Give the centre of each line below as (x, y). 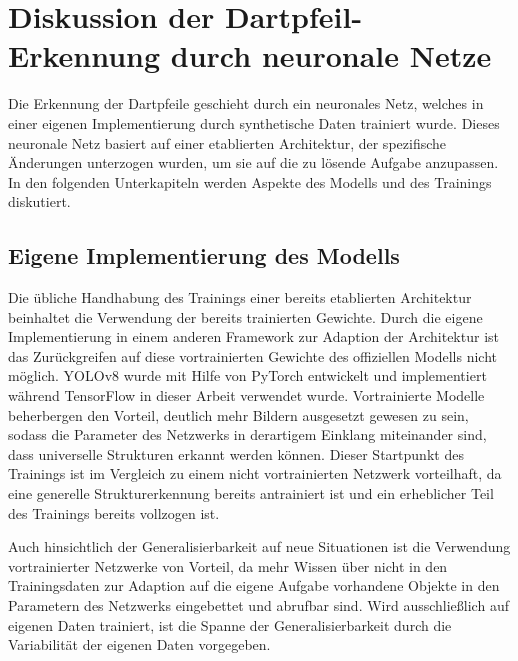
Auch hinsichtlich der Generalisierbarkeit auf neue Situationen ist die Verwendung (259, 546)
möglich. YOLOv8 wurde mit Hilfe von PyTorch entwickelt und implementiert (247, 375)
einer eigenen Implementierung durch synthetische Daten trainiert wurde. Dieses (254, 122)
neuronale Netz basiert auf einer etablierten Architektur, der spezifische (227, 142)
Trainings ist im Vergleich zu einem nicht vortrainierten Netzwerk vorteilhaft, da (255, 473)
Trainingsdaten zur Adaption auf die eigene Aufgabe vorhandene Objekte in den (254, 585)
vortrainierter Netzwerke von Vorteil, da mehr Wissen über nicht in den (228, 565)
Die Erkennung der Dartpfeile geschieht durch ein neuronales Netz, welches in (246, 103)
